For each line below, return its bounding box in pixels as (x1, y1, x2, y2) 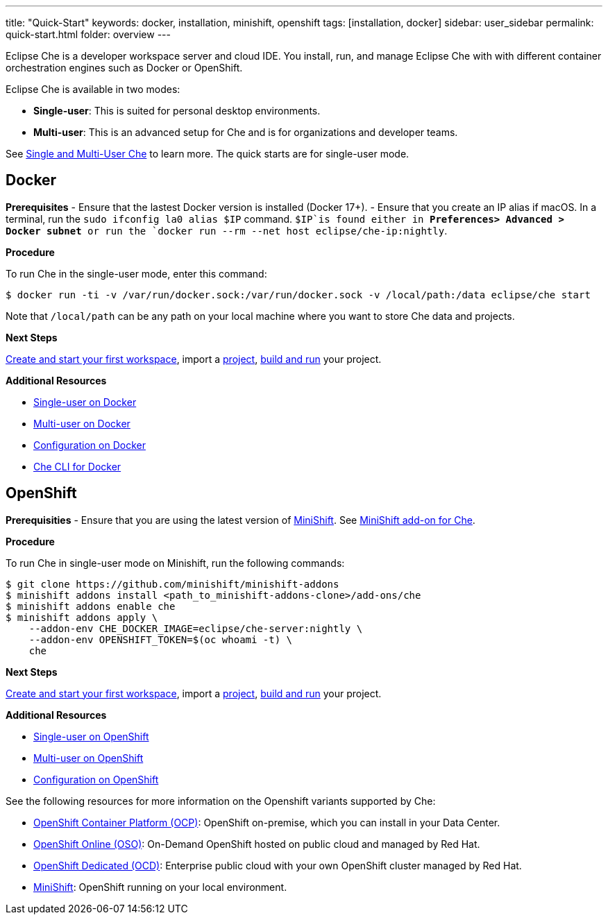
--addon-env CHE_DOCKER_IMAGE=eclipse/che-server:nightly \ (28, 622, 363, 634)
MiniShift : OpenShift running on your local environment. (33, 880, 287, 893)
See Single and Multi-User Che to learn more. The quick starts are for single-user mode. (6, 148, 409, 160)
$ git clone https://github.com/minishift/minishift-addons (6, 578, 339, 590)
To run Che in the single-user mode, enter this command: (6, 267, 267, 280)
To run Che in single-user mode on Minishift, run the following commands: (6, 556, 345, 569)
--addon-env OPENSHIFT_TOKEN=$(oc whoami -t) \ (28, 633, 293, 645)
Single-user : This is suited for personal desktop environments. (33, 105, 321, 117)
